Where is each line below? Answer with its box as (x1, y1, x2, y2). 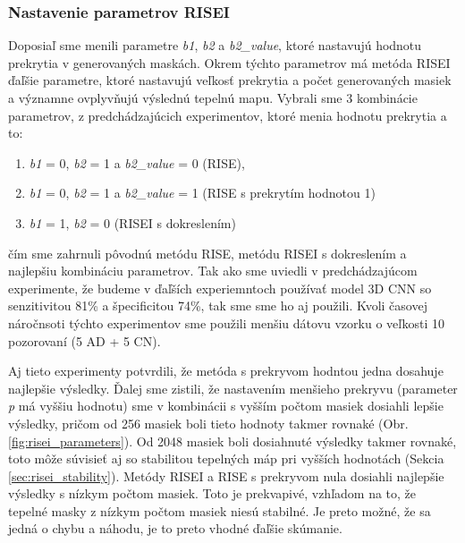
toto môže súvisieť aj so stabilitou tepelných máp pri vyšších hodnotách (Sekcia (8, 449, 444, 468)
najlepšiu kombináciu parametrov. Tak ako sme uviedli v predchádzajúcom (8, 261, 418, 280)
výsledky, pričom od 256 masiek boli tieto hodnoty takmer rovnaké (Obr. (8, 413, 409, 432)
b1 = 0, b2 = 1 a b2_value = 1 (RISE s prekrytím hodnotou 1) (29, 183, 376, 202)
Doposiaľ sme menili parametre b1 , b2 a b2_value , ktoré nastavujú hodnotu (8, 36, 422, 55)
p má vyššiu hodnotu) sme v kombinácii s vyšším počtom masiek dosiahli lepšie (8, 396, 444, 415)
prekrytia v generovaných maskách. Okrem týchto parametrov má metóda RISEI (8, 53, 451, 72)
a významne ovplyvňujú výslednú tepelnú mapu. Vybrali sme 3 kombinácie (8, 89, 418, 106)
